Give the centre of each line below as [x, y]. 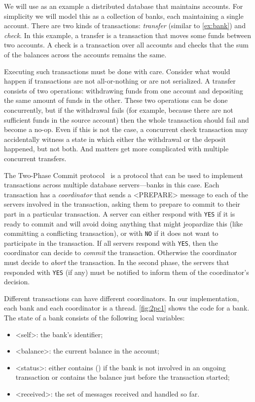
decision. [17, 282]
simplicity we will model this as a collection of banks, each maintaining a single [124, 16]
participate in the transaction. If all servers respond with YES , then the [111, 243]
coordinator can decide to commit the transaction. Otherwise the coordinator [121, 252]
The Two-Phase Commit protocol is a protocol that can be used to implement [124, 175]
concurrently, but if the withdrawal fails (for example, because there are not [119, 110]
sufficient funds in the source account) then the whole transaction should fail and [127, 119]
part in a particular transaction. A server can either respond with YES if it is [120, 213]
